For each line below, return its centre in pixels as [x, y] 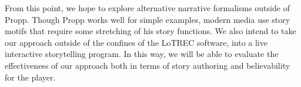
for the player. [30, 77]
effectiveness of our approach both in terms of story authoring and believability [148, 65]
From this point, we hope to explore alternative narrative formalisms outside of [147, 8]
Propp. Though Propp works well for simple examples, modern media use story [148, 19]
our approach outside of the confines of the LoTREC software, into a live [136, 42]
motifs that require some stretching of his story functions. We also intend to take [150, 31]
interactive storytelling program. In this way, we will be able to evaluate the [142, 54]
